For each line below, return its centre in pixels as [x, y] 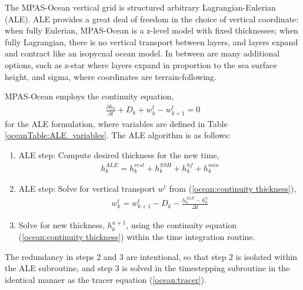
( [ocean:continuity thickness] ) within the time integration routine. [137, 237]
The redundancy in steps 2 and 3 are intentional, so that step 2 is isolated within [151, 256]
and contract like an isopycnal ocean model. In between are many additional [142, 53]
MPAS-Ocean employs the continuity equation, [89, 96]
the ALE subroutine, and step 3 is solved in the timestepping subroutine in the [147, 268]
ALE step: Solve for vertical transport [87, 189]
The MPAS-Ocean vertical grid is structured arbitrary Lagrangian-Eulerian [140, 7]
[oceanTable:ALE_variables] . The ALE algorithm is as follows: [118, 135]
